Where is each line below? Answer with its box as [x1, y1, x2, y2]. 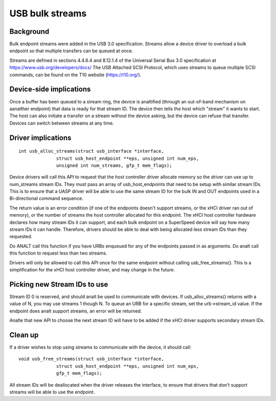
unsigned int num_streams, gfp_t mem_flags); [56, 162, 172, 168]
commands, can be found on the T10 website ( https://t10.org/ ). [9, 72, 142, 78]
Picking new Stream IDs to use [9, 280, 108, 289]
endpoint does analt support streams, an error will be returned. [9, 308, 142, 314]
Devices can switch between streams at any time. [9, 120, 114, 126]
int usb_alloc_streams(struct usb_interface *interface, [18, 149, 165, 154]
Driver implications [9, 133, 72, 142]
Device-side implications [9, 85, 91, 94]
